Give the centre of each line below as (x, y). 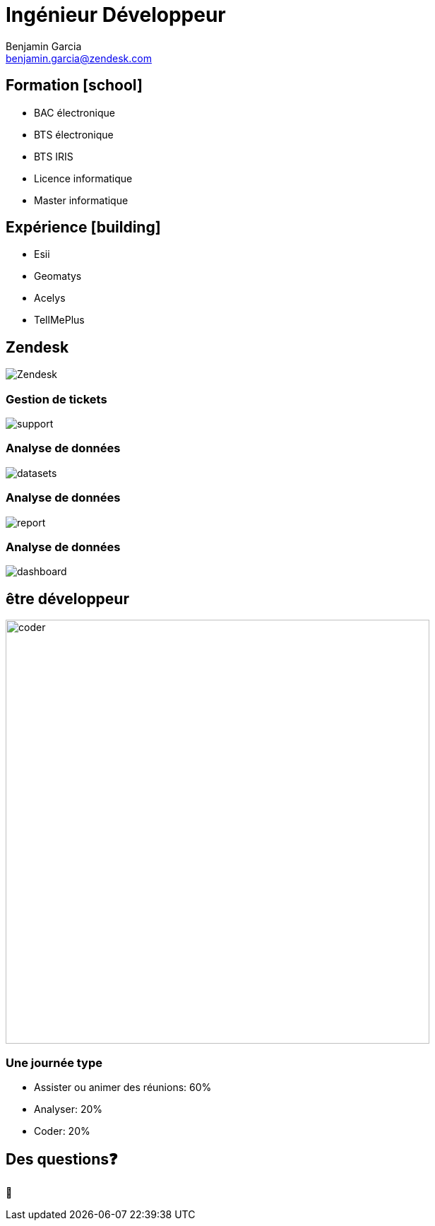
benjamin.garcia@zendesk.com (79, 58)
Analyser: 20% (68, 1109)
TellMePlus (59, 320)
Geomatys (58, 276)
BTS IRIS (54, 156)
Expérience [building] (83, 228)
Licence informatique (83, 178)
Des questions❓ (62, 1160)
